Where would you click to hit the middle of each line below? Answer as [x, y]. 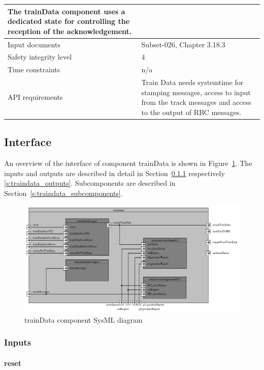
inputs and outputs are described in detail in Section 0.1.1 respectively [114, 173]
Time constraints [34, 69]
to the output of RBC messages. [191, 112]
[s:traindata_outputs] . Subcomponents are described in [90, 183]
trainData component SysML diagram [84, 319]
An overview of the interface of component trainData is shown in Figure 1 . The [128, 163]
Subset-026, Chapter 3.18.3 [183, 44]
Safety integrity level [40, 57]
